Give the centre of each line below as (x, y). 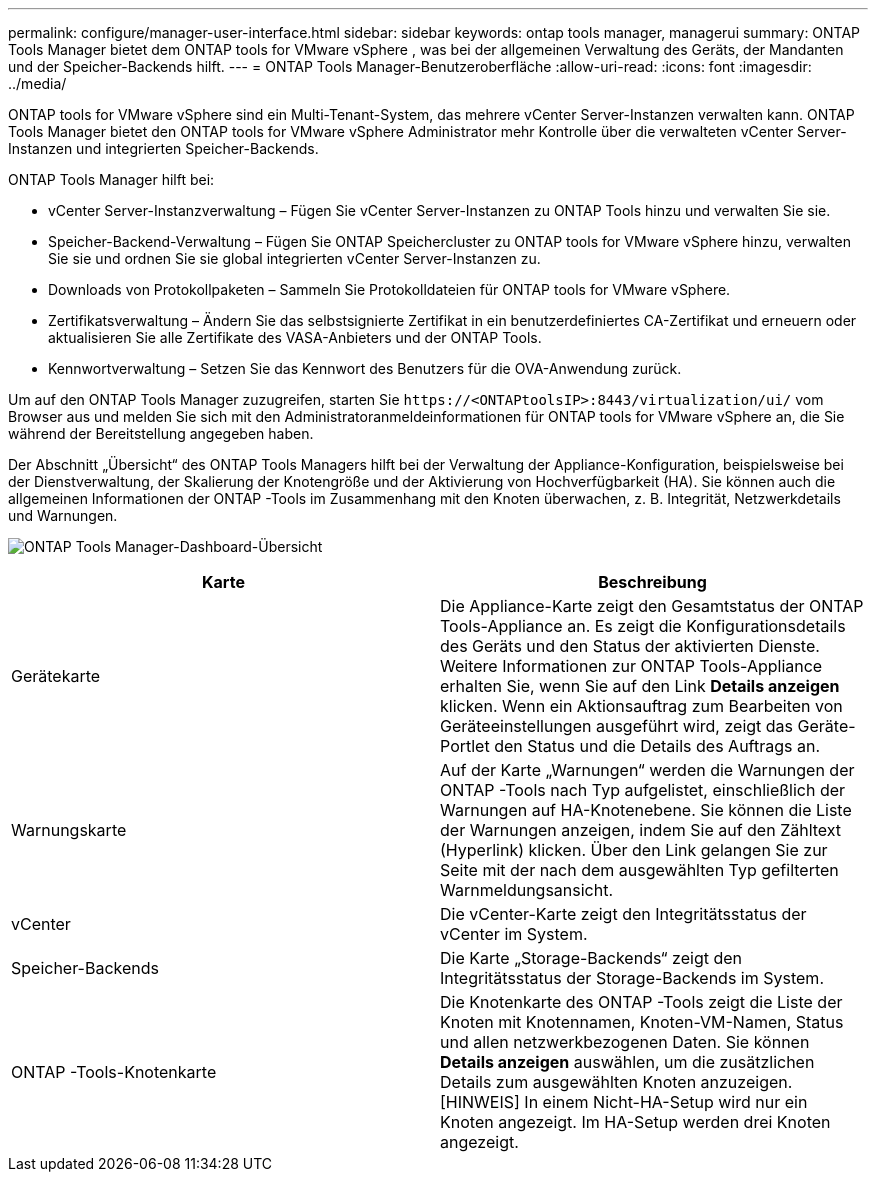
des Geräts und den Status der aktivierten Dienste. (630, 646)
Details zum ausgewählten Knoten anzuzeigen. (616, 1082)
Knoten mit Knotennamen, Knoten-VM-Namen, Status (642, 1022)
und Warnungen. (63, 515)
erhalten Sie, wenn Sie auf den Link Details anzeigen (640, 686)
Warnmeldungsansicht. (527, 890)
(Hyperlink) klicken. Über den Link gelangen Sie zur (634, 850)
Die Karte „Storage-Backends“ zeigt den (591, 958)
